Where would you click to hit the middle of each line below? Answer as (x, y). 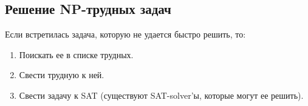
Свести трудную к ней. (62, 75)
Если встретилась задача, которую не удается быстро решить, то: (125, 34)
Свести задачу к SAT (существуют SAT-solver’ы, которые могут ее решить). (161, 95)
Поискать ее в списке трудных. (76, 54)
